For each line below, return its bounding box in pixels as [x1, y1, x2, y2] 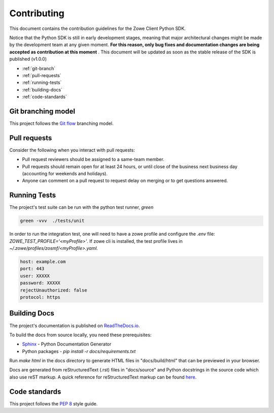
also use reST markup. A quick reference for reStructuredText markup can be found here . [9, 374, 197, 380]
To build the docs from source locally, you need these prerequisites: [9, 332, 152, 338]
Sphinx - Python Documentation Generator [22, 341, 112, 347]
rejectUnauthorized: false [20, 287, 87, 293]
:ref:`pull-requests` [22, 72, 61, 78]
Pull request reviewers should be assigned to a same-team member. [22, 156, 164, 163]
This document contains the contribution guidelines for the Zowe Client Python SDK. [9, 25, 186, 31]
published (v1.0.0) [9, 56, 47, 62]
